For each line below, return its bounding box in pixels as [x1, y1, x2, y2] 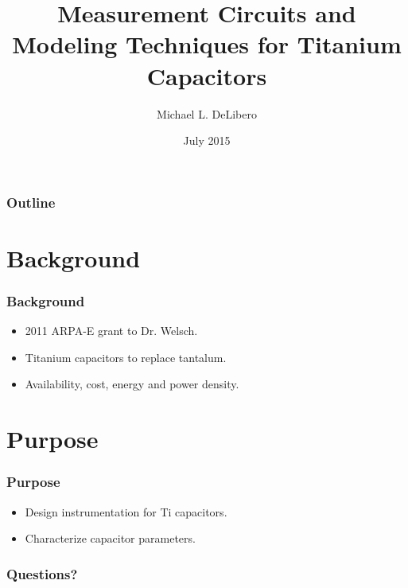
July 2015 [183, 132, 231, 149]
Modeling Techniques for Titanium [12, 28, 402, 60]
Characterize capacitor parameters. [25, 530, 196, 547]
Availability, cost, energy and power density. [25, 376, 239, 392]
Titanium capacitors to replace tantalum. [25, 349, 227, 365]
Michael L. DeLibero [157, 105, 257, 122]
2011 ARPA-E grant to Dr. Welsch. [25, 322, 198, 339]
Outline [6, 192, 56, 212]
